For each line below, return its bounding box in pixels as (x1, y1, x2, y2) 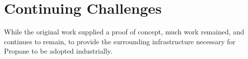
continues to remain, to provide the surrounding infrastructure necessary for (4, 36, 236, 46)
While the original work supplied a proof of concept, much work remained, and (4, 27, 245, 37)
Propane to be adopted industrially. (4, 46, 112, 56)
